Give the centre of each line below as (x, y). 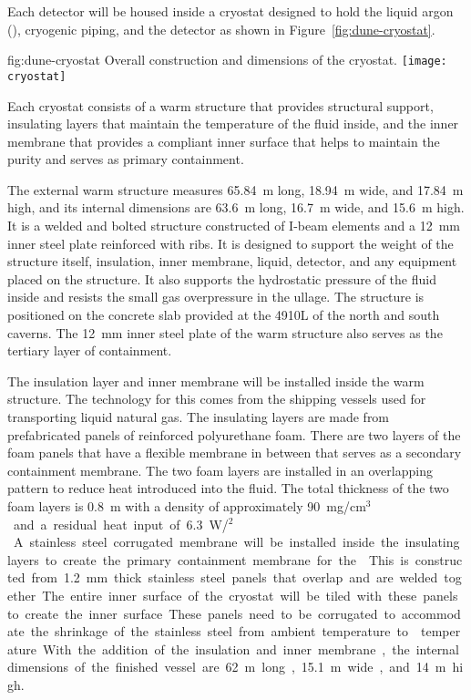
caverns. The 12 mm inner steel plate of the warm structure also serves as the (225, 332)
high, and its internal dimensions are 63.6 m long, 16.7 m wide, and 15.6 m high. (236, 207)
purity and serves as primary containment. (126, 159)
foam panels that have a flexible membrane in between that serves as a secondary (235, 453)
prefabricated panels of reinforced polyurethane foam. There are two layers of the (234, 434)
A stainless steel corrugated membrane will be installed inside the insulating (236, 542)
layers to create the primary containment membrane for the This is (208, 559)
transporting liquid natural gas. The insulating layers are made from (199, 417)
